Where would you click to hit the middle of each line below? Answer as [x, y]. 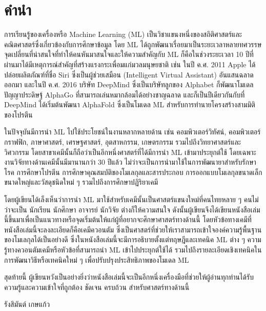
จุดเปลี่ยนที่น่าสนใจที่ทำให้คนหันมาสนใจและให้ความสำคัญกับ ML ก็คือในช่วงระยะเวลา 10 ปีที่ [129, 54]
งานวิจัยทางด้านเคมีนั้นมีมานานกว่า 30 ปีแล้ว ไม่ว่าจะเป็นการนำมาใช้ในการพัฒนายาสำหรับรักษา [130, 162]
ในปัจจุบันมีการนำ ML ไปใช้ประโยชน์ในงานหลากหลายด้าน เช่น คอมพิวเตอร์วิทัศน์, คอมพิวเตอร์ [132, 132]
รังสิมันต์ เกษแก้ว [27, 304]
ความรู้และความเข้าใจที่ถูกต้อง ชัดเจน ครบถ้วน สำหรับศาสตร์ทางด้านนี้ [97, 287]
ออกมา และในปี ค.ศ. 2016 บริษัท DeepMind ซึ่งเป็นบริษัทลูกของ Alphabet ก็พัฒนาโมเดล [129, 84]
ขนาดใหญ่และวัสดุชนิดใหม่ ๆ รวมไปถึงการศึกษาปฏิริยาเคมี [81, 182]
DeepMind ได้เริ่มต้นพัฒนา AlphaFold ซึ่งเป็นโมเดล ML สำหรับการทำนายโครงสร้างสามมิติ [130, 104]
